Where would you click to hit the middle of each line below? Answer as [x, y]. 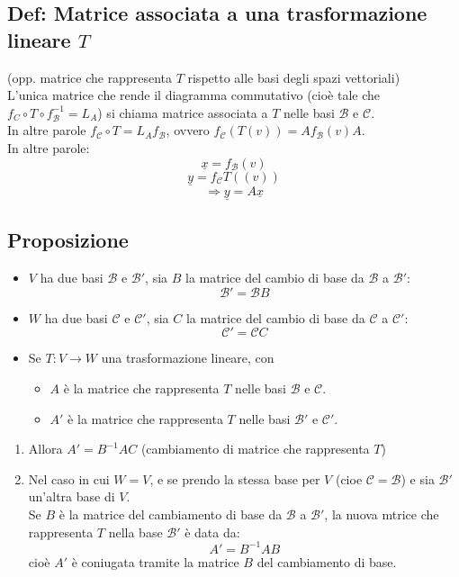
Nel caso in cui [69, 478]
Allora [45, 449]
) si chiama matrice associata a [183, 112]
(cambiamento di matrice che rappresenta [255, 449]
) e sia [418, 478]
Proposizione [68, 240]
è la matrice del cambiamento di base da [171, 514]
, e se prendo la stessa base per [235, 478]
